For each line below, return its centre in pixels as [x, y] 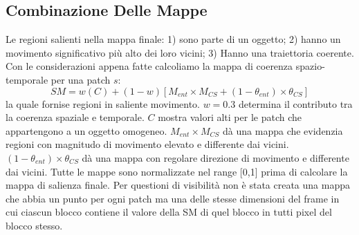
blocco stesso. [34, 225]
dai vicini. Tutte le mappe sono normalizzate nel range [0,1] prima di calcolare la [177, 171]
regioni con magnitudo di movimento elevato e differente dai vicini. [147, 144]
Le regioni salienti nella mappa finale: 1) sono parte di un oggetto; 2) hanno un [173, 39]
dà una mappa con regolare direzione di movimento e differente [215, 157]
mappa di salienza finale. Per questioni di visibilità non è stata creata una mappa [178, 185]
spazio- [310, 66]
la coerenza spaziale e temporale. [75, 117]
